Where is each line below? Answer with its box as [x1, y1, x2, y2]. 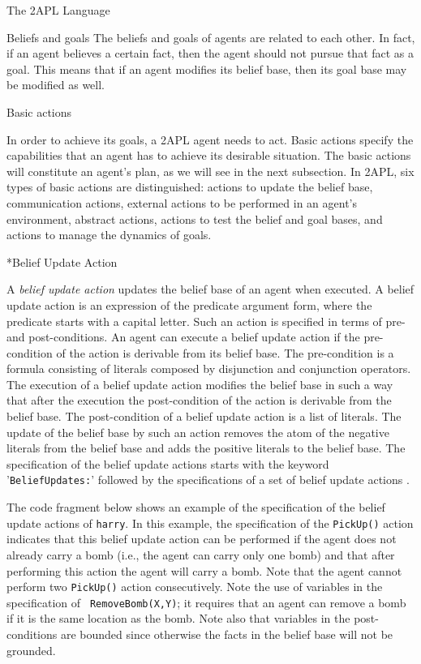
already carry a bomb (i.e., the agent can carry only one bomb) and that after [6, 546, 395, 563]
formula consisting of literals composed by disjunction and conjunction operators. [6, 360, 411, 377]
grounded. [6, 641, 56, 658]
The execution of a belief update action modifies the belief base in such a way [6, 375, 393, 392]
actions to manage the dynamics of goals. [6, 226, 212, 243]
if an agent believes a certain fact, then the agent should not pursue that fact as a [6, 45, 415, 62]
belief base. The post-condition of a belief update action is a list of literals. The [6, 408, 402, 425]
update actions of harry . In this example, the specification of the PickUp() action [6, 514, 414, 531]
